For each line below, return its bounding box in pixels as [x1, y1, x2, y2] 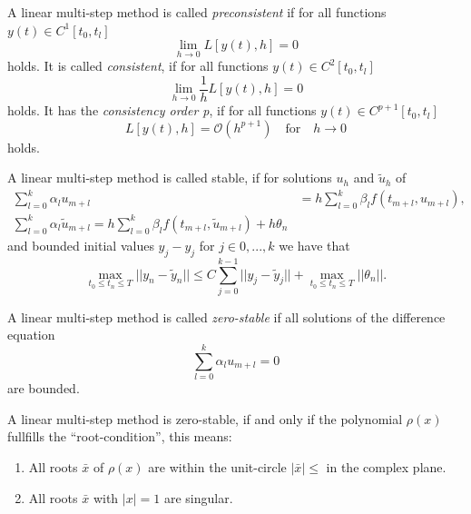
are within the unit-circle [148, 457, 287, 476]
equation [7, 325, 55, 344]
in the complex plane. [326, 457, 446, 476]
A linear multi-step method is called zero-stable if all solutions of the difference [7, 307, 446, 326]
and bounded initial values [7, 235, 154, 254]
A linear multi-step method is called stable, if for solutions [7, 168, 332, 187]
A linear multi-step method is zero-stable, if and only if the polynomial [7, 409, 403, 428]
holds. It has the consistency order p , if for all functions [7, 101, 317, 120]
